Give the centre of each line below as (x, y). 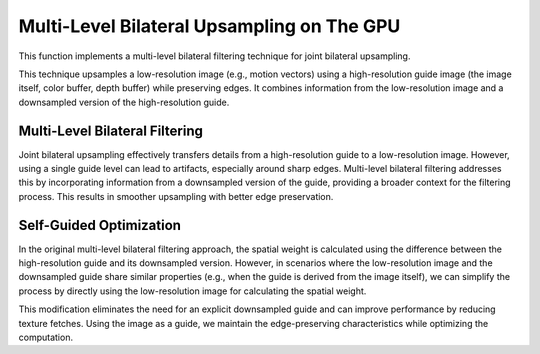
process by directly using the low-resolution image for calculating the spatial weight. (192, 291)
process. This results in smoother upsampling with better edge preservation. (176, 196)
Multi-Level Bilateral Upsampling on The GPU (209, 26)
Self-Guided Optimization (100, 225)
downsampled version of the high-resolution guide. (124, 102)
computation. (46, 337)
